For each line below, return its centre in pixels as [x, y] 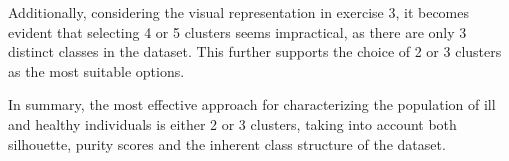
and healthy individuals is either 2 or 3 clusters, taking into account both [232, 123]
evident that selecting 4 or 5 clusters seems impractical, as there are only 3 [237, 31]
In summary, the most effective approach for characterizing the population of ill [252, 104]
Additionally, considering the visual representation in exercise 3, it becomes [238, 12]
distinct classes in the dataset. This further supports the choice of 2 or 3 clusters [255, 51]
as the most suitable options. [96, 70]
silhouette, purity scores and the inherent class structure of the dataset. [227, 143]
